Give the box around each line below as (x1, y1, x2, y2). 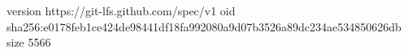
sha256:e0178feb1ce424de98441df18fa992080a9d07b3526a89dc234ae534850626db (7, 18, 401, 35)
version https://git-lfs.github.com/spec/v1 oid (7, 2, 236, 18)
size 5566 (7, 34, 51, 51)
